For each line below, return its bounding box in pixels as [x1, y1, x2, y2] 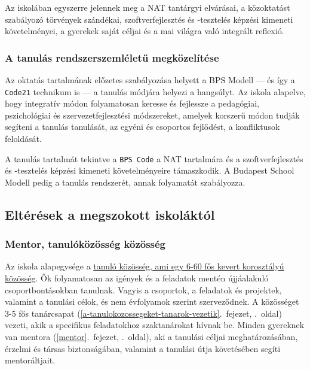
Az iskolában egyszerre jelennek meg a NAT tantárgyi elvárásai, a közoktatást [5, 1, 290, 13]
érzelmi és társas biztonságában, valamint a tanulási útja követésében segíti [5, 342, 281, 354]
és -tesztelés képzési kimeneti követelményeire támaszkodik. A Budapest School [5, 164, 294, 177]
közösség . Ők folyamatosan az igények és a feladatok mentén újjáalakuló [5, 272, 269, 284]
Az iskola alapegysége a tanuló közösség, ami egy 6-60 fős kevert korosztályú [5, 260, 284, 272]
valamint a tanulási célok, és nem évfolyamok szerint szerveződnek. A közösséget [5, 295, 299, 308]
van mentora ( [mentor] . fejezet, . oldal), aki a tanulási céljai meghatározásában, [5, 330, 298, 343]
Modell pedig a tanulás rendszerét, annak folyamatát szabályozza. [5, 175, 245, 188]
